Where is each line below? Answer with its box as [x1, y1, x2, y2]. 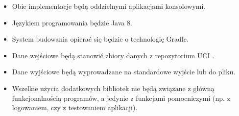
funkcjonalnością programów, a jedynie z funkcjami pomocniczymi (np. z [12, 93, 230, 103]
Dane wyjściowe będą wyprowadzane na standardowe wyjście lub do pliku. [12, 67, 236, 77]
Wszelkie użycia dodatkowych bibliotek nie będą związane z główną [12, 83, 215, 93]
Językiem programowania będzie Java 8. [12, 17, 132, 27]
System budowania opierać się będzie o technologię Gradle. [12, 34, 189, 44]
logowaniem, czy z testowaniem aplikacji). [12, 102, 138, 113]
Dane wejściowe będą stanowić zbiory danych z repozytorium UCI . [12, 50, 215, 60]
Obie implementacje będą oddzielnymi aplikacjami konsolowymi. [12, 1, 206, 11]
